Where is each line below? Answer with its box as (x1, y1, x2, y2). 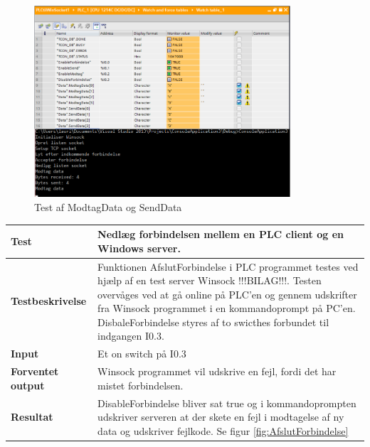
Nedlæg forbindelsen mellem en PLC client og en (97, 227, 344, 242)
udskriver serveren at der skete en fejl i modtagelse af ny (97, 409, 344, 424)
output (11, 377, 45, 392)
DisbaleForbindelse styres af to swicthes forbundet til (97, 314, 329, 329)
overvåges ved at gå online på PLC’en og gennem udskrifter (97, 286, 357, 301)
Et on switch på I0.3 (97, 346, 186, 361)
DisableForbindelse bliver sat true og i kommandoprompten (97, 395, 356, 410)
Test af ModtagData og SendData (34, 199, 182, 214)
